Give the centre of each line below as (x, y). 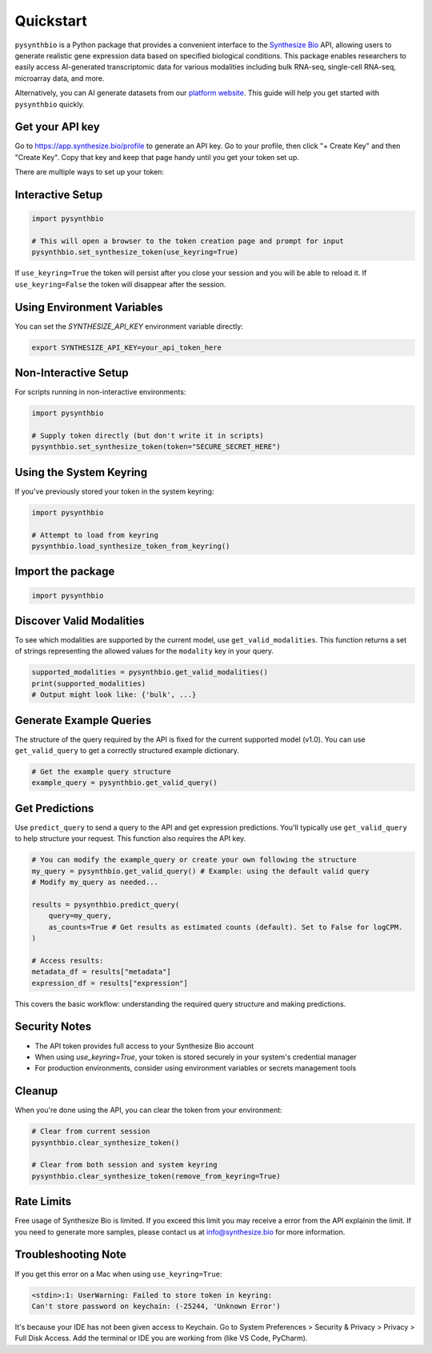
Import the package (65, 572)
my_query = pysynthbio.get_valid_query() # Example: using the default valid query (200, 871)
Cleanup (36, 1091)
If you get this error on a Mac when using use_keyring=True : (118, 1274)
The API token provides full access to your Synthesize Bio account (144, 1046)
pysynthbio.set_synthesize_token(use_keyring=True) (135, 252)
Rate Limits (43, 1201)
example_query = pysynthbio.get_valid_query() (124, 783)
